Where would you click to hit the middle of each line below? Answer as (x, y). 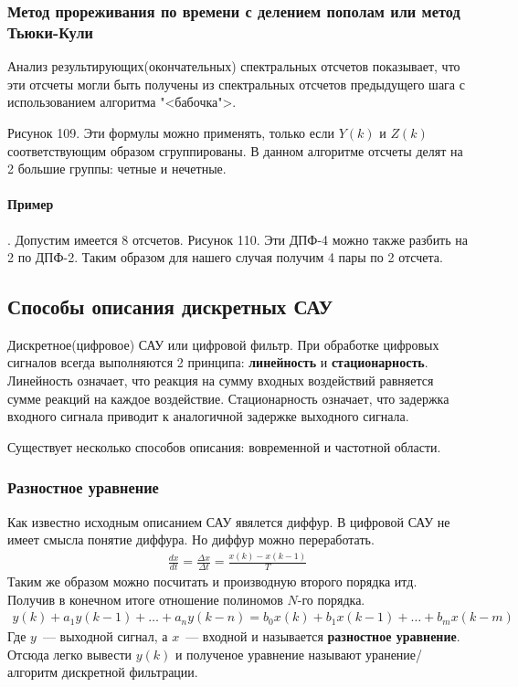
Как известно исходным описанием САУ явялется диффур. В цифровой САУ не (229, 521)
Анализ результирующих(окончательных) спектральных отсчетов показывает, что (234, 66)
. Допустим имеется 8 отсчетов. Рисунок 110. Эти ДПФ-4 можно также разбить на (238, 239)
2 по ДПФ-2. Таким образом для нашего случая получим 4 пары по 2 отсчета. (225, 257)
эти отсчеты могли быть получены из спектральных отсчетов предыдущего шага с (236, 84)
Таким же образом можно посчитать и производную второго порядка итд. (212, 581)
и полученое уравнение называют (268, 654)
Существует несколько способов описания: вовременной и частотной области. (224, 446)
